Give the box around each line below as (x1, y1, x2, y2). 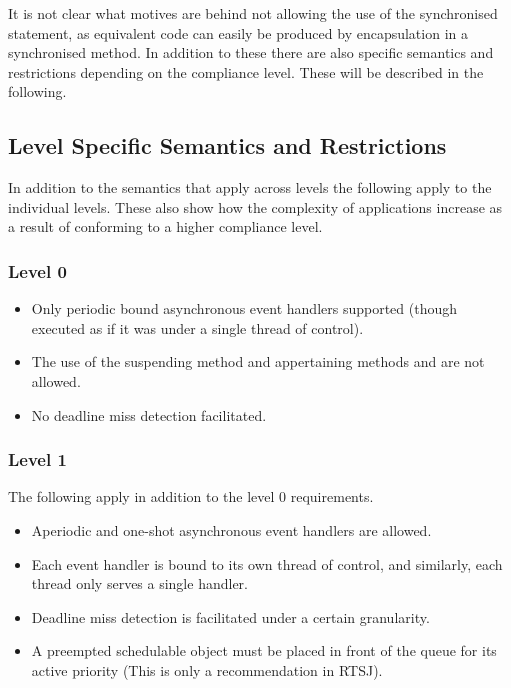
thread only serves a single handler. (31, 573, 248, 594)
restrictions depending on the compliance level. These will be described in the (8, 61, 484, 82)
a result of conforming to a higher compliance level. (8, 216, 323, 237)
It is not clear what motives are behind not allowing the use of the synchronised (8, 3, 498, 23)
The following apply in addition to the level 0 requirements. (8, 486, 374, 507)
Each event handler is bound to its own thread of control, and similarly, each (31, 553, 503, 574)
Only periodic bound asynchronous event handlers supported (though (31, 298, 458, 319)
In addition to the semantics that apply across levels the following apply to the (8, 177, 492, 198)
